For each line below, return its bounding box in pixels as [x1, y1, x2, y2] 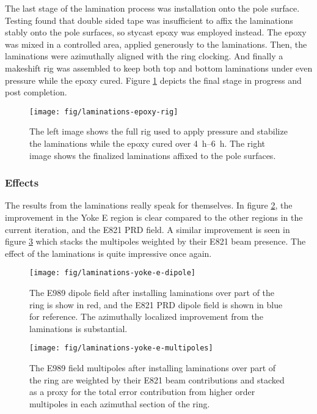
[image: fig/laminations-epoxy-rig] [29, 107, 178, 116]
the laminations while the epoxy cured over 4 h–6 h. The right [29, 137, 265, 149]
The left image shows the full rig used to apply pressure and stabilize [29, 125, 288, 138]
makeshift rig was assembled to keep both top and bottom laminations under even [5, 61, 313, 74]
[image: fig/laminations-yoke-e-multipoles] [29, 344, 213, 353]
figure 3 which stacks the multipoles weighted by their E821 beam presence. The [5, 235, 306, 248]
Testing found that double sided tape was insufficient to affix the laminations [5, 13, 293, 26]
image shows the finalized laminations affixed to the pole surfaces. [29, 149, 276, 161]
